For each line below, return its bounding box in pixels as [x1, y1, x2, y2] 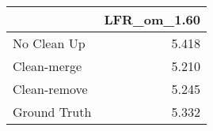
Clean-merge [13, 57, 82, 75]
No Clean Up [13, 34, 86, 52]
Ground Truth [13, 103, 92, 121]
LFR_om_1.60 [104, 10, 200, 28]
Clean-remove [13, 80, 88, 98]
